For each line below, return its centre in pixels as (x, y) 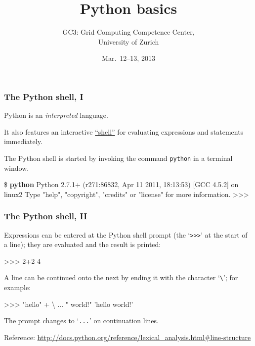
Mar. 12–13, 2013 (128, 58)
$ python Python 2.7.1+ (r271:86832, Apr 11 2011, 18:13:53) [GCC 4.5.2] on (121, 184)
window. (17, 168)
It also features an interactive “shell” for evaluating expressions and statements (124, 131)
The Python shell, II (46, 216)
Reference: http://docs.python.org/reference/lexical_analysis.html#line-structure (127, 337)
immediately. (23, 141)
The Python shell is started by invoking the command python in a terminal (118, 158)
